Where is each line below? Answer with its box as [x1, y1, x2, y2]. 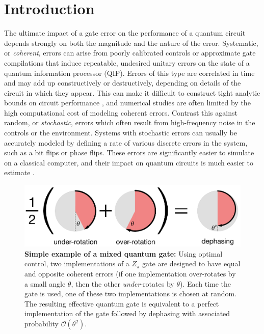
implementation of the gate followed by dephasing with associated [24, 308, 230, 319]
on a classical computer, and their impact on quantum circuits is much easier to [4, 157, 253, 168]
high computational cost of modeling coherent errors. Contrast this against [4, 107, 237, 118]
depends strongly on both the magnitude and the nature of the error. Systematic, [4, 37, 258, 48]
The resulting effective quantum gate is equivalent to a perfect [24, 298, 219, 309]
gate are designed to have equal [142, 258, 241, 269]
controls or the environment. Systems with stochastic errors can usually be [4, 127, 237, 138]
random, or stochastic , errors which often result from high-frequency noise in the [4, 117, 255, 128]
